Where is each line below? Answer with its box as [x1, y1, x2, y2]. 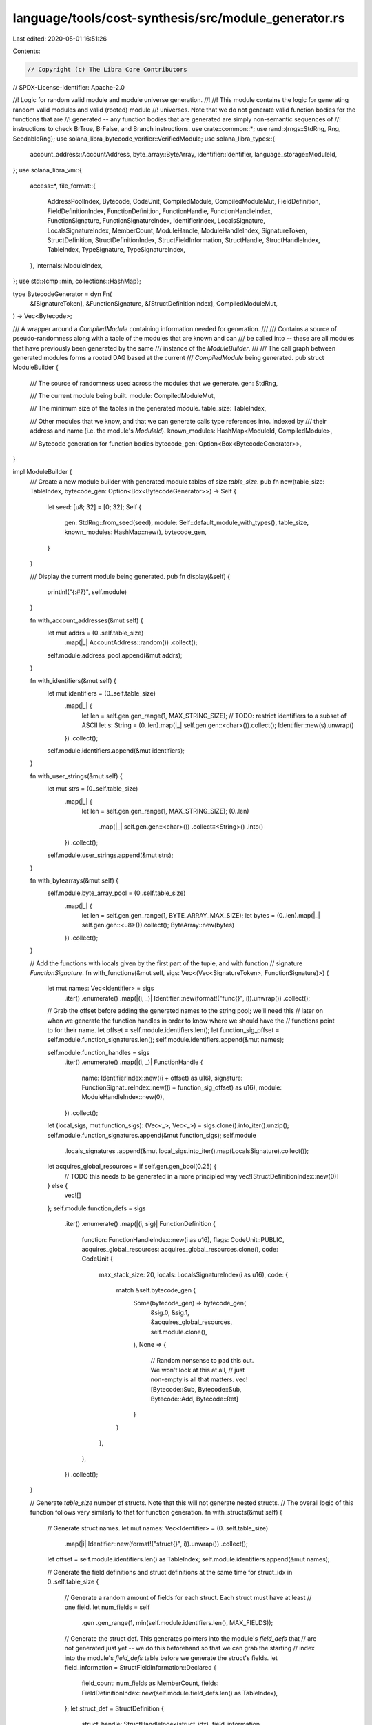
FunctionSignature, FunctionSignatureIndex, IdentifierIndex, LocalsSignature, [47, 217, 265, 225]
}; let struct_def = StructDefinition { [64, 1704, 165, 1713]
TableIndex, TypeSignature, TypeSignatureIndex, [47, 246, 185, 254]
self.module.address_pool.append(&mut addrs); [47, 651, 183, 659]
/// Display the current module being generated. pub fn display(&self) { [30, 572, 231, 580]
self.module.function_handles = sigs [47, 1048, 150, 1056]
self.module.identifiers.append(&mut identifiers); [47, 747, 185, 755]
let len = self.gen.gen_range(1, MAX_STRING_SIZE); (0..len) [81, 807, 249, 815]
